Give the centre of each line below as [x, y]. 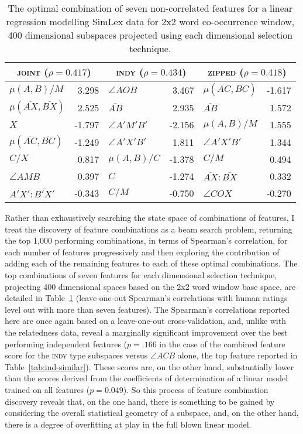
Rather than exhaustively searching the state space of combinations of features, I [150, 217]
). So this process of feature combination [196, 389]
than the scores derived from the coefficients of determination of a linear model [147, 378]
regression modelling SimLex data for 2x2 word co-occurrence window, [150, 21]
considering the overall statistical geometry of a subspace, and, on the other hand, [152, 413]
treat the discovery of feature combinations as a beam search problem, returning [149, 229]
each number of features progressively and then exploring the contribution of [142, 252]
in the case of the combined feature [222, 344]
